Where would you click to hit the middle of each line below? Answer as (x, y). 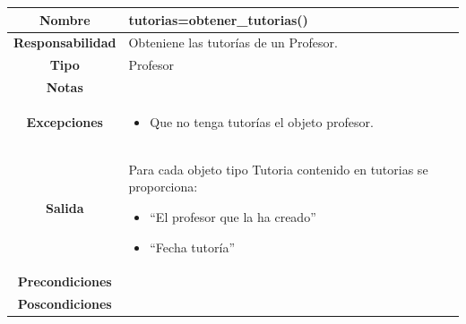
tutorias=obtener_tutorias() (218, 19)
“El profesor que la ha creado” (233, 216)
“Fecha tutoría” (192, 247)
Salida (65, 208)
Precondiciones (65, 281)
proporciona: (163, 187)
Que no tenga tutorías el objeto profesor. (262, 121)
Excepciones (65, 121)
